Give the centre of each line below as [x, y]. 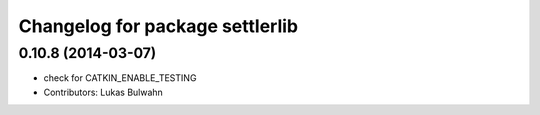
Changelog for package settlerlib [158, 26]
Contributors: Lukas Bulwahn [103, 92]
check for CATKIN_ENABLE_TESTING [120, 78]
